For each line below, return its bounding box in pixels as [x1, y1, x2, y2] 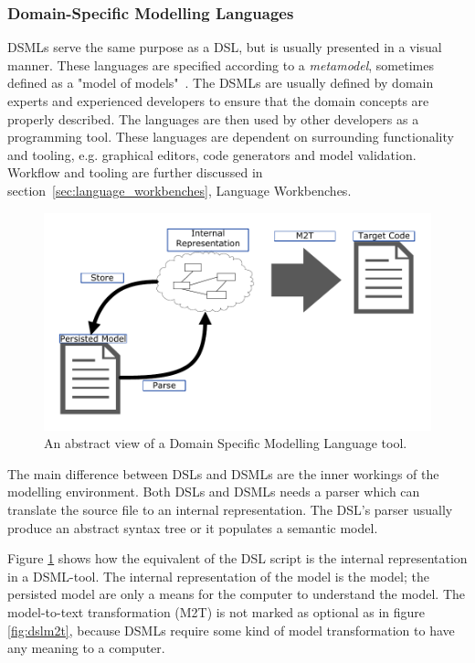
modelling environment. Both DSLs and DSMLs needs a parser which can [7, 482, 420, 501]
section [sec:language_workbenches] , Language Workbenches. [7, 180, 352, 199]
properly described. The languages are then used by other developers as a [7, 109, 419, 128]
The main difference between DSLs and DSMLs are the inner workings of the [7, 464, 439, 483]
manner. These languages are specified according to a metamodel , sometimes [7, 55, 434, 74]
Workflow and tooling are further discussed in [7, 163, 263, 182]
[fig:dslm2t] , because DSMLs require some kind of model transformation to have [7, 620, 455, 639]
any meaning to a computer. [7, 638, 165, 658]
